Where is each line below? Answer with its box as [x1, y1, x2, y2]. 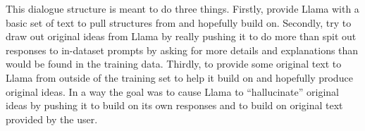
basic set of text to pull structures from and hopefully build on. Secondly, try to [6, 15, 352, 30]
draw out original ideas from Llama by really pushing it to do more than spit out [6, 29, 357, 44]
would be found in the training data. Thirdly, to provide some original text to [6, 56, 342, 71]
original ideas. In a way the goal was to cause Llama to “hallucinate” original [6, 84, 339, 99]
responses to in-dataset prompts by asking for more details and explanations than [6, 42, 359, 57]
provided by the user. [6, 111, 98, 126]
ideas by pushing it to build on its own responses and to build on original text [6, 98, 343, 113]
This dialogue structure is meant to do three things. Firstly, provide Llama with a [6, 1, 359, 15]
